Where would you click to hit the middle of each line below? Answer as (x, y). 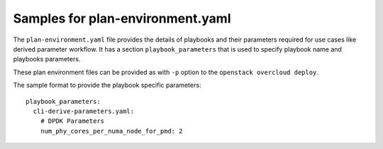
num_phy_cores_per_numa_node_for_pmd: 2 (112, 131)
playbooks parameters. (47, 59)
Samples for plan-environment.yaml (122, 18)
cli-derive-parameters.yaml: (84, 111)
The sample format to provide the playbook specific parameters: (107, 85)
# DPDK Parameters (72, 121)
